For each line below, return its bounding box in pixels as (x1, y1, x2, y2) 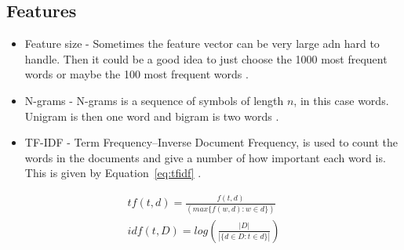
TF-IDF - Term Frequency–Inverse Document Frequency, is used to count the (24, 134, 398, 150)
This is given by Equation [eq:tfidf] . (24, 165, 202, 181)
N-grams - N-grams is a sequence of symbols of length (24, 92, 284, 108)
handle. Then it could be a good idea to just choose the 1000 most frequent (24, 50, 388, 67)
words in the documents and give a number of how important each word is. (24, 149, 386, 165)
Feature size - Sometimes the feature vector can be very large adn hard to (24, 35, 380, 52)
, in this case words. (293, 92, 389, 108)
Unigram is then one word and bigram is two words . (24, 107, 279, 124)
